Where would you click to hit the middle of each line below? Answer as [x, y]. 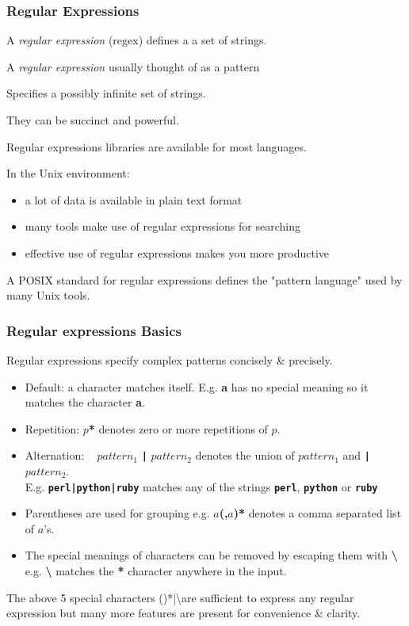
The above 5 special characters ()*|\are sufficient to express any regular [180, 597]
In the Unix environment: [68, 173]
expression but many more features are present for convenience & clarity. [183, 613]
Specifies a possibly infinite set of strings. [106, 93]
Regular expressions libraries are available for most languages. [157, 146]
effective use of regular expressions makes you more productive [177, 252]
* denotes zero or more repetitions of [178, 428]
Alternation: [55, 455]
